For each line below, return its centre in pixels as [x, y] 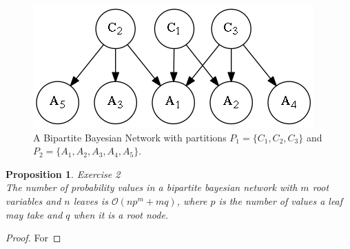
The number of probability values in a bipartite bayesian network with [152, 187]
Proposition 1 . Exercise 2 [63, 173]
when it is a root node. [121, 214]
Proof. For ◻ [33, 238]
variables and [33, 200]
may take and [34, 214]
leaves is [91, 200]
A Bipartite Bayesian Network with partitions [130, 137]
